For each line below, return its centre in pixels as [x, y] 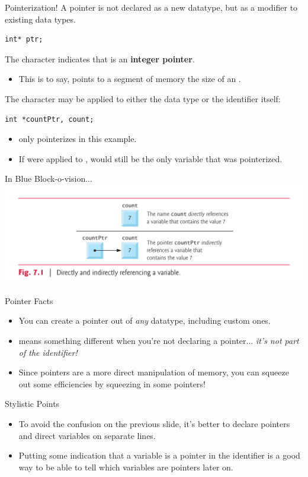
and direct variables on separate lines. [87, 435]
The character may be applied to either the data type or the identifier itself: [143, 98]
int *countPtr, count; [49, 119]
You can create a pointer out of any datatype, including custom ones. [145, 320]
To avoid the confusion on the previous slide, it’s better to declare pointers [154, 424]
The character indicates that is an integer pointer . [100, 59]
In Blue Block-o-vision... [49, 179]
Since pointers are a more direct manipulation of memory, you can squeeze [154, 372]
